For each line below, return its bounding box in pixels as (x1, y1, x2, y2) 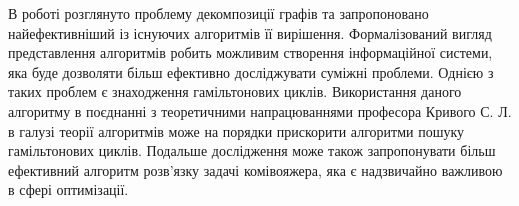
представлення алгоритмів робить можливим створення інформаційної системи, (8, 42, 493, 63)
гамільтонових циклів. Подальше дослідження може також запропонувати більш (8, 140, 496, 161)
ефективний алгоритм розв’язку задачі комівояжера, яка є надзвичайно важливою (8, 159, 503, 180)
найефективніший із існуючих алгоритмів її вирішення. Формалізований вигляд (8, 22, 492, 43)
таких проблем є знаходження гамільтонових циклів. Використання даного (8, 81, 462, 102)
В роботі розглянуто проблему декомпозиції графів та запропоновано (8, 3, 429, 23)
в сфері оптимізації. (8, 179, 129, 200)
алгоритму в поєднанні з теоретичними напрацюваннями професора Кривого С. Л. (8, 100, 512, 121)
